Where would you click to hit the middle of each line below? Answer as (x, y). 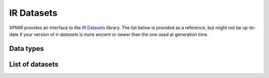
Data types (27, 49)
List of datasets (34, 64)
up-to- (249, 28)
